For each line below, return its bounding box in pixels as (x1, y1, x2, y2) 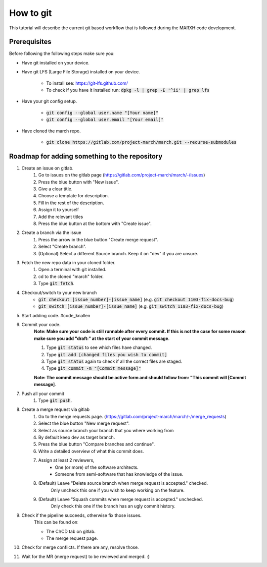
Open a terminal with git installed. (38, 267, 106, 273)
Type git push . (38, 397, 72, 403)
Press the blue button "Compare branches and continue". (38, 441, 155, 447)
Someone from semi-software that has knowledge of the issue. (55, 471, 183, 477)
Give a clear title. (38, 186, 73, 192)
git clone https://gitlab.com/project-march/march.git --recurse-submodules (46, 139, 237, 145)
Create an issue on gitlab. (21, 165, 74, 171)
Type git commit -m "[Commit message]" (46, 365, 141, 371)
